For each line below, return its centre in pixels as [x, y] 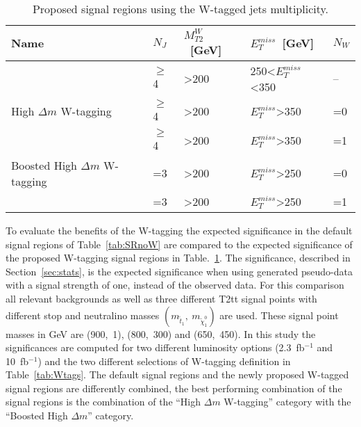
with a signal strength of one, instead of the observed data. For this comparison [175, 285]
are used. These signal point [279, 315]
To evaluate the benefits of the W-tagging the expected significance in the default [179, 230]
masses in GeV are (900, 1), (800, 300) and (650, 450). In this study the [161, 333]
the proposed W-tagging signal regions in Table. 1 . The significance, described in [178, 258]
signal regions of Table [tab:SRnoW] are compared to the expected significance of [179, 244]
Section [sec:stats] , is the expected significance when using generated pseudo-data [179, 271]
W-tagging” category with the [287, 402]
